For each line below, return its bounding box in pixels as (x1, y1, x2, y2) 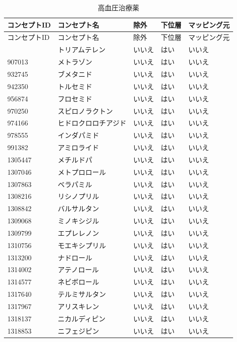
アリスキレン (58, 301, 99, 311)
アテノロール (58, 264, 99, 275)
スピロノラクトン (58, 105, 113, 116)
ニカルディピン (58, 313, 106, 323)
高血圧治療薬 (97, 2, 139, 12)
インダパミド (58, 130, 99, 140)
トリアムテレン (58, 44, 106, 55)
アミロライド (58, 142, 99, 153)
